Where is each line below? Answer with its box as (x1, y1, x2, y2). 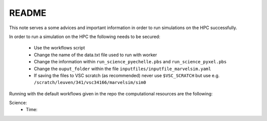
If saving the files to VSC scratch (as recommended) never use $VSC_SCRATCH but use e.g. (34, 72, 220, 79)
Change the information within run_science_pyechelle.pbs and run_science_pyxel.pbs (34, 59, 227, 65)
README (9, 7, 46, 18)
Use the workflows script (34, 45, 85, 51)
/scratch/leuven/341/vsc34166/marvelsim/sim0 (34, 80, 146, 85)
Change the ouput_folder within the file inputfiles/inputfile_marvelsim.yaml (34, 66, 211, 72)
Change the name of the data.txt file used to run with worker (34, 52, 157, 58)
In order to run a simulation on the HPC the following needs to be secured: (9, 34, 161, 40)
